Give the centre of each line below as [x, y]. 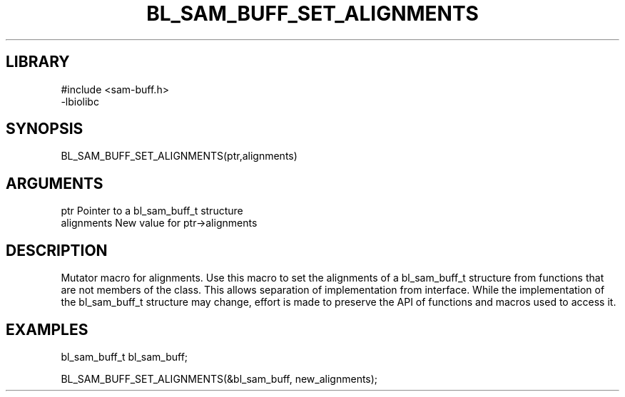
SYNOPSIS [45, 129]
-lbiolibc [80, 101]
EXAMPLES [47, 329]
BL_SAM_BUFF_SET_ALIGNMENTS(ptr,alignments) [179, 156]
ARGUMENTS [55, 183]
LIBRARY [38, 62]
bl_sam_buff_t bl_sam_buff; [125, 356]
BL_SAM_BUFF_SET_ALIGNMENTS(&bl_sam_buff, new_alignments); [219, 378]
